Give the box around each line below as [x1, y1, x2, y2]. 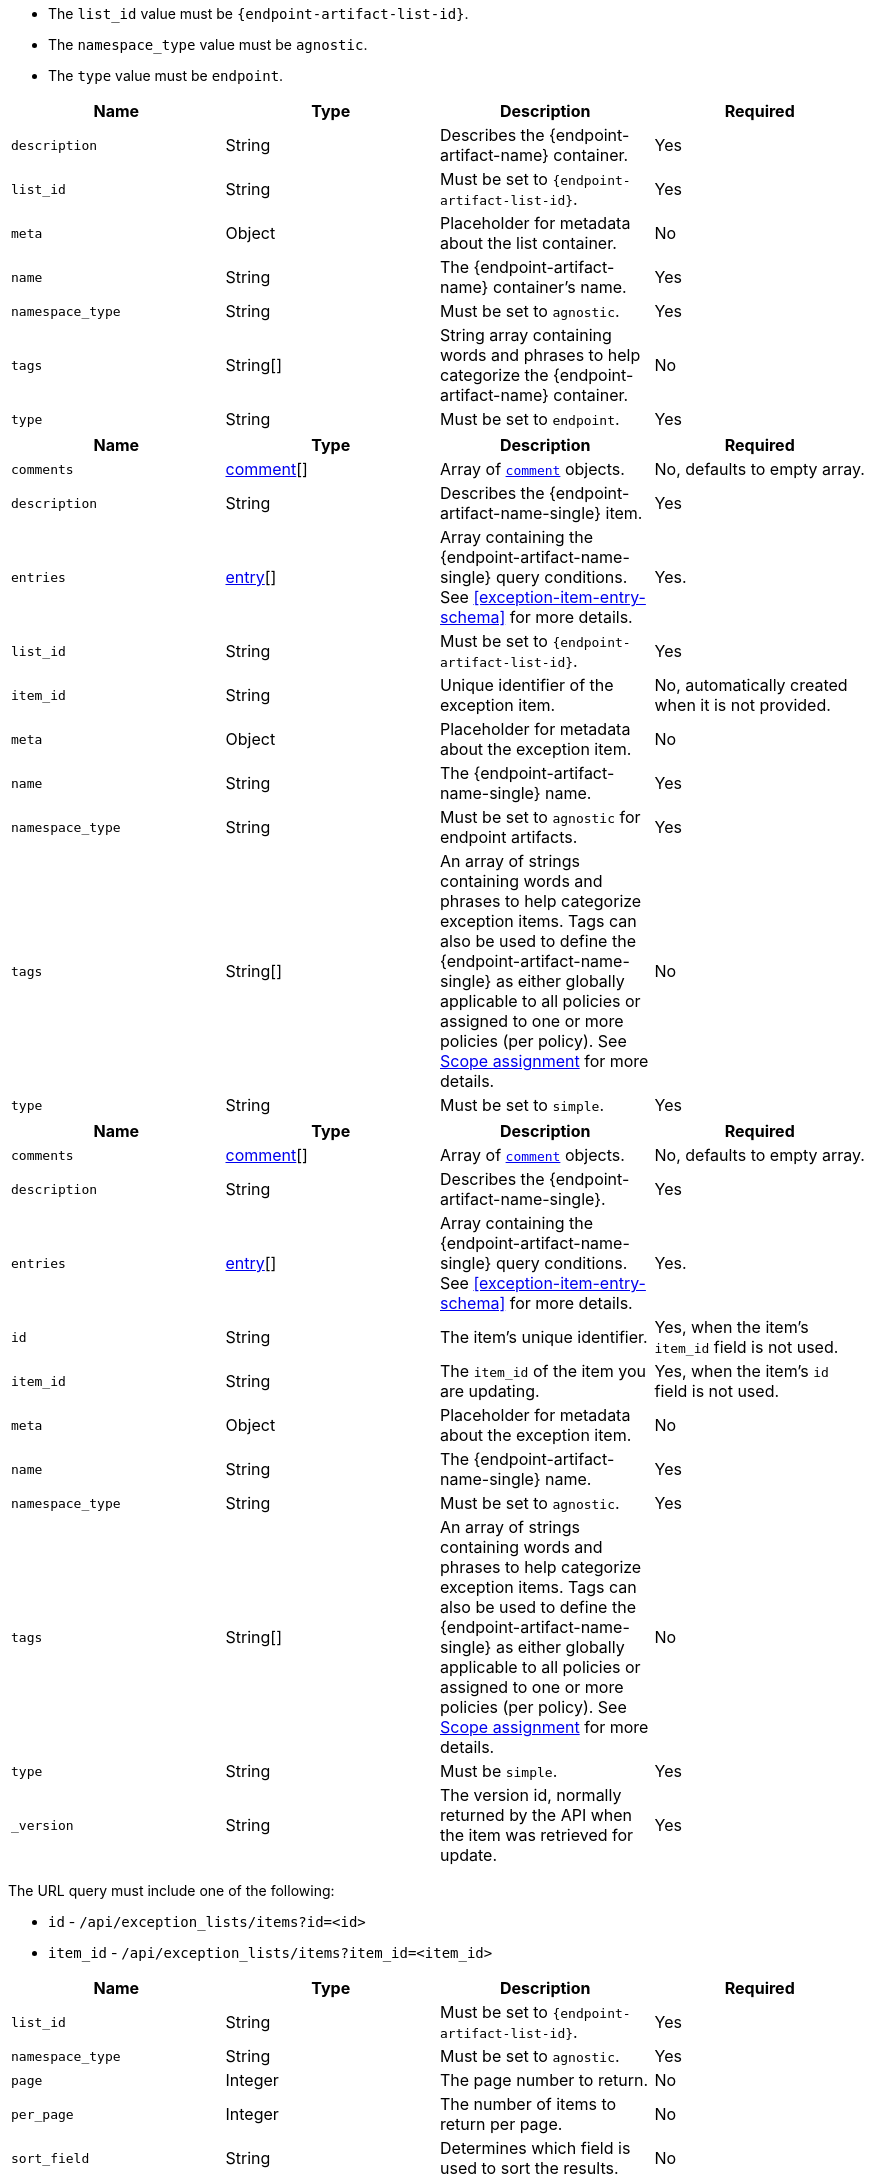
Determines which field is [440, 2138, 631, 2158]
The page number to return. [440, 2070, 649, 2090]
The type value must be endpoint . [48, 67, 284, 84]
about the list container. [440, 233, 617, 253]
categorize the [440, 365, 549, 385]
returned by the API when [440, 1805, 633, 1825]
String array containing [440, 325, 612, 345]
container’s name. [492, 277, 627, 297]
